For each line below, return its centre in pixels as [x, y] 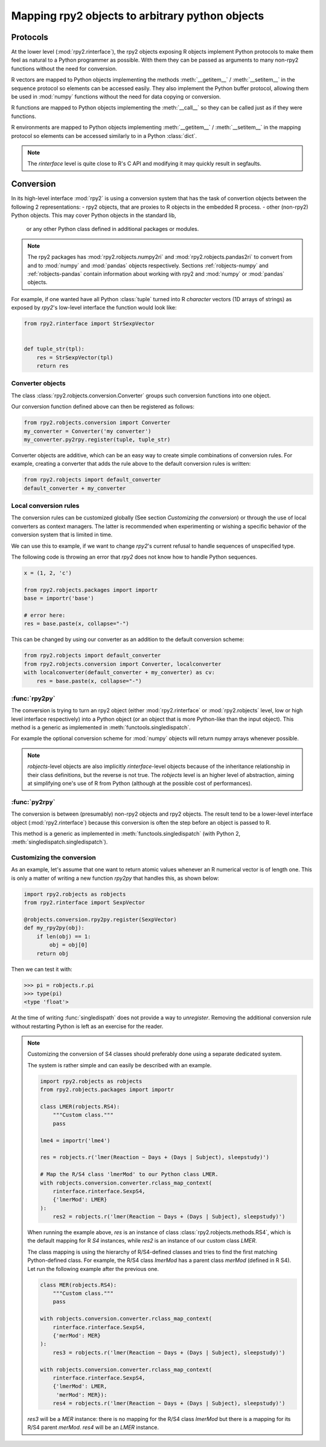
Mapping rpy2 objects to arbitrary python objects [138, 16]
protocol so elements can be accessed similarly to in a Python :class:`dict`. [104, 135]
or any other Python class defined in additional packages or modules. [113, 229]
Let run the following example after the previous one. [93, 1269]
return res [53, 366]
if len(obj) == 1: [64, 936]
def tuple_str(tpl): [54, 349]
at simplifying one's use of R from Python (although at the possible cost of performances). [140, 783]
